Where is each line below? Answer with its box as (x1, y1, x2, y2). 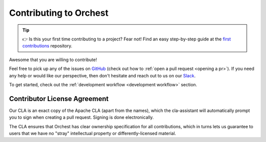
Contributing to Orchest (9, 7, 108, 18)
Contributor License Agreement (9, 94, 109, 103)
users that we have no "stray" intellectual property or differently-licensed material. (9, 130, 176, 136)
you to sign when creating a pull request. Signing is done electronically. (9, 114, 154, 120)
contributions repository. (22, 43, 72, 49)
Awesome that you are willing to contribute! (9, 57, 97, 63)
